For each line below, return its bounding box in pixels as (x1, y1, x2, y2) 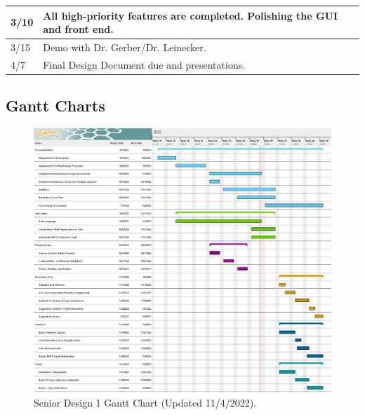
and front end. (43, 22, 114, 36)
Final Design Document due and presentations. (43, 57, 246, 72)
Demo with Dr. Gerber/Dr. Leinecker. (43, 39, 206, 54)
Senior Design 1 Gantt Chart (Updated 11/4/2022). (34, 395, 257, 409)
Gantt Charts (6, 95, 105, 116)
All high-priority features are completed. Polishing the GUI (43, 8, 338, 22)
